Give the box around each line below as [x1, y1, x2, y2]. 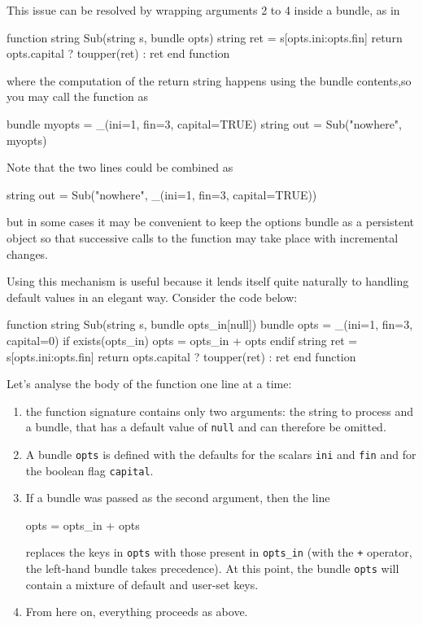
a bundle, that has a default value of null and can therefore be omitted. [25, 418, 386, 435]
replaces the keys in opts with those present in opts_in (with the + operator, [25, 544, 412, 561]
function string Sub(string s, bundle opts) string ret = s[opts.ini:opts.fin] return [7, 28, 403, 46]
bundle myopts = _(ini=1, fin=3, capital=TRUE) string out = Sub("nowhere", [7, 115, 402, 132]
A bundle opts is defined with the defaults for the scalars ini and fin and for [25, 445, 416, 462]
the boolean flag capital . [25, 461, 154, 479]
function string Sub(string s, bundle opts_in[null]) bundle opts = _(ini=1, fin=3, [7, 316, 413, 333]
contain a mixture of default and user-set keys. [25, 575, 259, 592]
